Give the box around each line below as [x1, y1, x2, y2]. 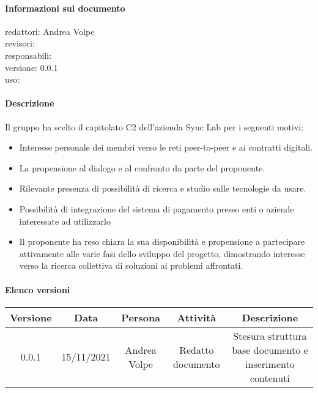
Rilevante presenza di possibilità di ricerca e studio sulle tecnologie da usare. [19, 182, 306, 195]
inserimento [245, 356, 295, 371]
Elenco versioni [5, 283, 70, 296]
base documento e [232, 342, 308, 357]
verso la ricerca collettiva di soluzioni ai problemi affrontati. [19, 259, 243, 272]
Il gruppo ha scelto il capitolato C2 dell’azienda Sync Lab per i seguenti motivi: [5, 120, 304, 133]
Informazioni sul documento [5, 1, 125, 14]
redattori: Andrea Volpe [5, 24, 95, 37]
